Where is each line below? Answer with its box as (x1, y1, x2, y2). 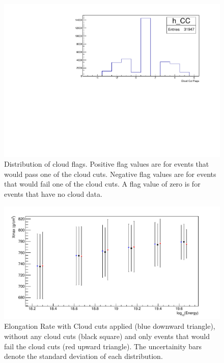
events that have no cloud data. (4, 189, 102, 199)
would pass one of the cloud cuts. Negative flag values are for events (4, 168, 216, 179)
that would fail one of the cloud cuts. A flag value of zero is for (4, 178, 201, 189)
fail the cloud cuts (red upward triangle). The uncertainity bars (4, 341, 202, 351)
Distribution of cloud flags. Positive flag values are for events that (4, 159, 209, 169)
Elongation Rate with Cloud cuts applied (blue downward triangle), (4, 321, 215, 331)
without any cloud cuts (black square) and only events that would (4, 330, 210, 341)
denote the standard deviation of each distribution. (4, 351, 163, 361)
